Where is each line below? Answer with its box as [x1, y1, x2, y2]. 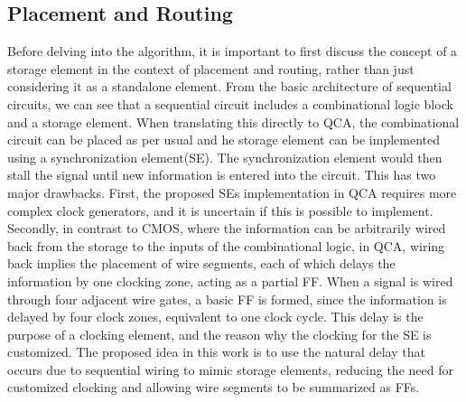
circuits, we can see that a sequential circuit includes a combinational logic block [7, 94, 453, 113]
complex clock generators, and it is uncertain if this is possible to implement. [7, 201, 433, 220]
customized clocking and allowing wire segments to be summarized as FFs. [7, 378, 420, 397]
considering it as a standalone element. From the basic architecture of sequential [7, 77, 452, 96]
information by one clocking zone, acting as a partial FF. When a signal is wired [7, 271, 453, 290]
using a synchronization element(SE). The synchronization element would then [7, 147, 443, 166]
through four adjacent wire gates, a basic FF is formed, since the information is [7, 289, 447, 308]
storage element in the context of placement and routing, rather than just [7, 59, 415, 78]
